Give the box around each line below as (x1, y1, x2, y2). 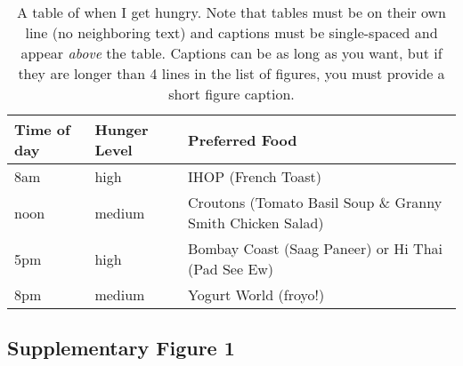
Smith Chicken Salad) (188, 212, 324, 233)
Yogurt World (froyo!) (188, 284, 325, 305)
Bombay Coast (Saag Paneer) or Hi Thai (188, 238, 443, 259)
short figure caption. (168, 84, 295, 104)
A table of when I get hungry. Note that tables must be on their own (16, 2, 447, 22)
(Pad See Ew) (188, 259, 274, 279)
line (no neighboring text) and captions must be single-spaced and (25, 22, 438, 43)
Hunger (94, 119, 149, 139)
